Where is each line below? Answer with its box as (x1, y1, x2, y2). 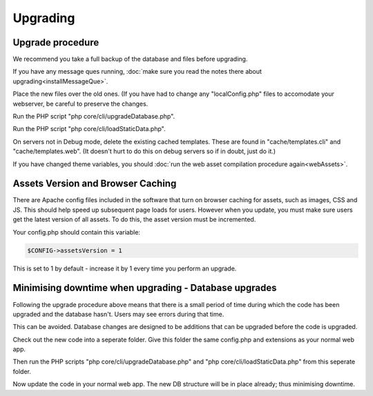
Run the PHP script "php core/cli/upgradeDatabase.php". (12, 112, 175, 121)
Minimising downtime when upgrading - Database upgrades (12, 282, 277, 294)
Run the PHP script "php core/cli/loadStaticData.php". (12, 125, 166, 133)
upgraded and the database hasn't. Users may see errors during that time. (12, 310, 224, 318)
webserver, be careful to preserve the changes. (12, 99, 149, 108)
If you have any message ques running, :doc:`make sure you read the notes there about (12, 68, 262, 76)
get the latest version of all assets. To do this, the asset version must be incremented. (12, 215, 256, 224)
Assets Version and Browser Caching (12, 178, 177, 190)
